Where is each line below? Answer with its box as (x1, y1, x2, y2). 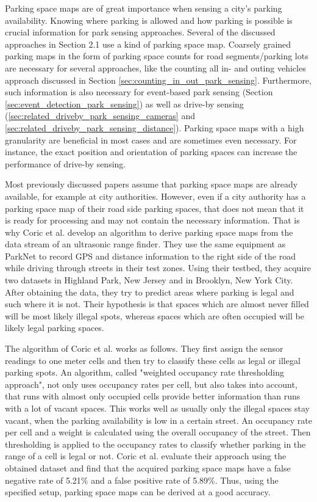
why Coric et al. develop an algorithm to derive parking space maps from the (5, 225, 293, 238)
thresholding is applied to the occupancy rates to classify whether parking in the (5, 437, 306, 450)
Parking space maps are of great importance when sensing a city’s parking (5, 2, 282, 14)
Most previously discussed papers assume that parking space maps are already (5, 178, 298, 191)
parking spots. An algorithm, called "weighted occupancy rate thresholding (5, 366, 284, 379)
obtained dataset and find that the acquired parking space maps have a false (5, 461, 291, 474)
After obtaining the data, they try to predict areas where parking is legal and (5, 285, 294, 298)
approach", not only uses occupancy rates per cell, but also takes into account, (5, 377, 297, 390)
